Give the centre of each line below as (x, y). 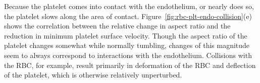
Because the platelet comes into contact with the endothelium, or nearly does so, (129, 6)
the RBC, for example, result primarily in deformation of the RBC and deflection (130, 65)
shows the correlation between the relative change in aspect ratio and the (117, 26)
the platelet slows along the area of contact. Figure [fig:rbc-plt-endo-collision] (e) (128, 16)
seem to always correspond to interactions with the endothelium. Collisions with (128, 55)
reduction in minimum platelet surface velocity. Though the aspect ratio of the (126, 35)
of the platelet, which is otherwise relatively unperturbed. (93, 75)
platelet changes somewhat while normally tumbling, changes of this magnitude (127, 45)
